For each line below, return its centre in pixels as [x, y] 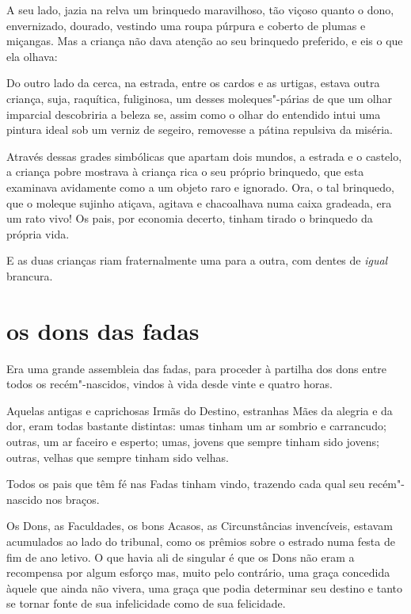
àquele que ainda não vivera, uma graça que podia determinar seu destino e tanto [205, 587]
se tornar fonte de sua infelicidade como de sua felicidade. [146, 603]
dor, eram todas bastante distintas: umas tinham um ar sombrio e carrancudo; [196, 426]
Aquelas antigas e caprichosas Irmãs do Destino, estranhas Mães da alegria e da [200, 410]
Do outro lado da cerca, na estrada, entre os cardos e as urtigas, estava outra [193, 83]
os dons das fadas [103, 330]
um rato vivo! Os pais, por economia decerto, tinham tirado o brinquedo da [190, 218]
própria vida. [38, 233]
